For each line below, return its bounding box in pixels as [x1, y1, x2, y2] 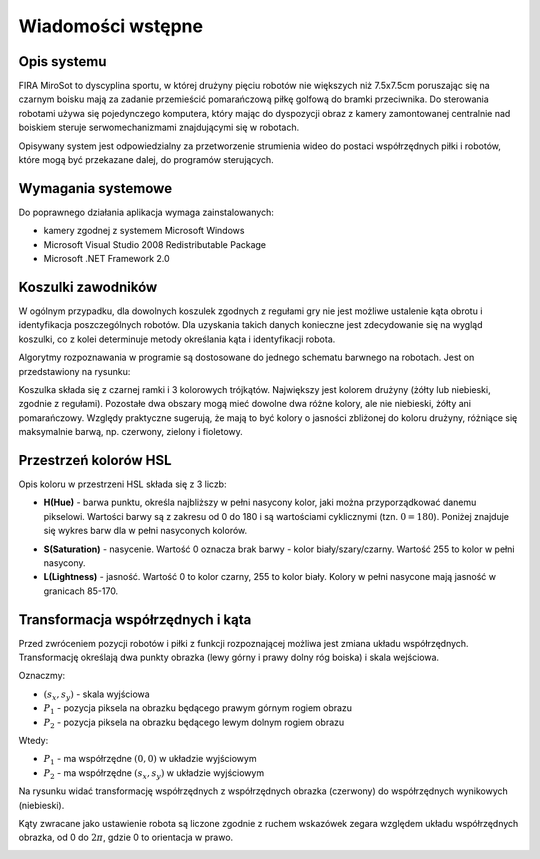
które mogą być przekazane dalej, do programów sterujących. [18, 154, 274, 166]
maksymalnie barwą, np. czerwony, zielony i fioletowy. [18, 426, 244, 438]
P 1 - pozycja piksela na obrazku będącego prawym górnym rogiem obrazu [43, 702, 353, 717]
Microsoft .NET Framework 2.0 [43, 253, 170, 265]
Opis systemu [18, 53, 107, 70]
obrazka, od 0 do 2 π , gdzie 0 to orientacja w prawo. [18, 831, 234, 844]
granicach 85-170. [43, 585, 119, 597]
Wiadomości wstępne [18, 15, 204, 37]
